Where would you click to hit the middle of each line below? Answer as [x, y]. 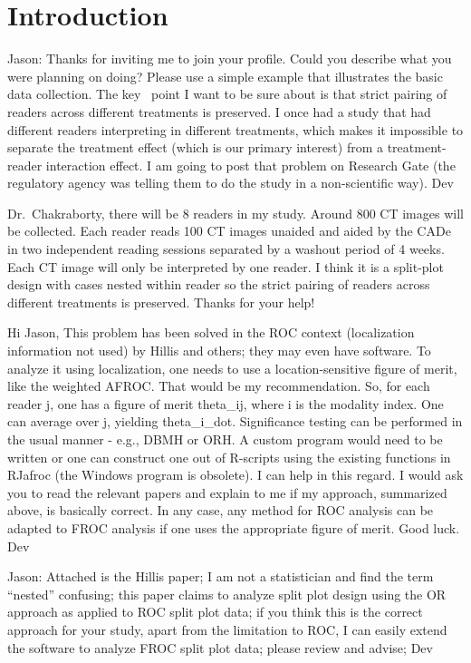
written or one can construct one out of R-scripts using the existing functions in [229, 457]
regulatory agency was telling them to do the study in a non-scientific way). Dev [231, 183]
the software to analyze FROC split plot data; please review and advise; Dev [220, 647]
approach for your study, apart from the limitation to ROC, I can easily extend [227, 629]
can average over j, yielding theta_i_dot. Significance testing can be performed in [235, 421]
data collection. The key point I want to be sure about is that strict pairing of [227, 94]
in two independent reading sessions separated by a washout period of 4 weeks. [226, 249]
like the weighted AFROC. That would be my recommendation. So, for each [219, 386]
